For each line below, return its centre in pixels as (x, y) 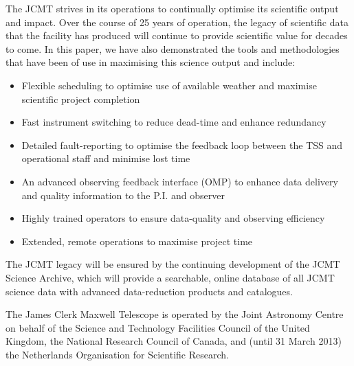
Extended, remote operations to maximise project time (137, 241)
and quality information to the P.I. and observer (123, 195)
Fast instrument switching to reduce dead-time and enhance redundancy (174, 122)
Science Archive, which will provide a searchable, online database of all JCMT (170, 277)
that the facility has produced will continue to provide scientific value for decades (177, 35)
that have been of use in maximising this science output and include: (151, 62)
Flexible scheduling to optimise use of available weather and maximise (169, 85)
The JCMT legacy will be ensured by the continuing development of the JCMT (173, 264)
